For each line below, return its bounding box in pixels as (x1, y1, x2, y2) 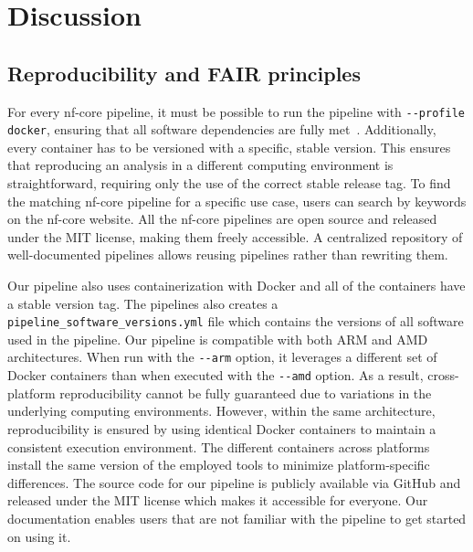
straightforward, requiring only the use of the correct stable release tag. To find (7, 174, 451, 193)
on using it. (7, 526, 71, 546)
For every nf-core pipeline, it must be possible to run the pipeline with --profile (7, 101, 465, 121)
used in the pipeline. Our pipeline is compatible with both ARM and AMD (7, 329, 428, 348)
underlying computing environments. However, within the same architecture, (7, 401, 436, 420)
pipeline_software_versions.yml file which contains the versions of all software (7, 312, 464, 331)
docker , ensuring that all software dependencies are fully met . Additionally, (7, 120, 436, 139)
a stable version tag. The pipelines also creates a (7, 293, 279, 313)
